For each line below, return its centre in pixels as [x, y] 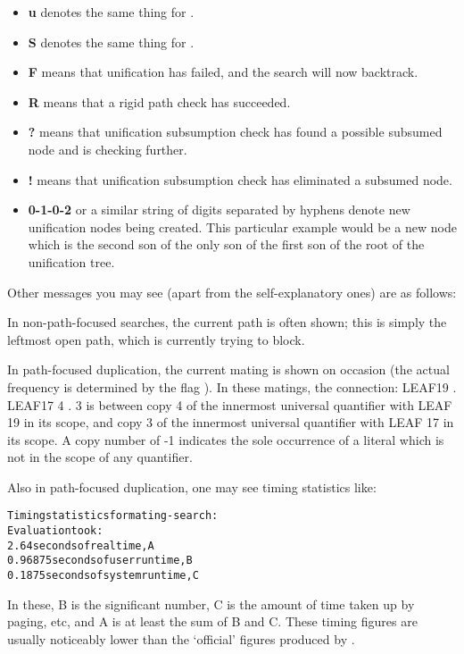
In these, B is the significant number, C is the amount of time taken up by [211, 604]
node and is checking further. [108, 149]
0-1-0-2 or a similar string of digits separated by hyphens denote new [219, 210]
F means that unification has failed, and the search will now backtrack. [223, 72]
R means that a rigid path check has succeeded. [159, 101]
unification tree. [71, 261]
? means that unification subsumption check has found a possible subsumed [235, 132]
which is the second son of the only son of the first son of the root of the [226, 244]
